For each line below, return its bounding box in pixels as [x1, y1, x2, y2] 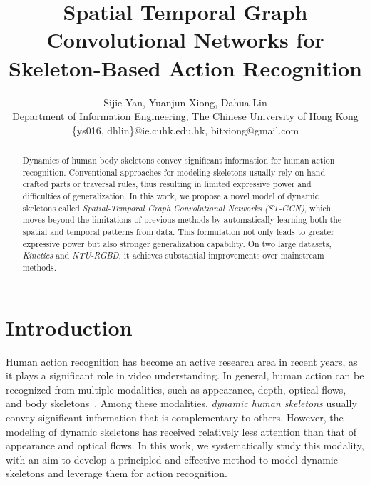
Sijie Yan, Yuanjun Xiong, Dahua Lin [103, 94, 267, 109]
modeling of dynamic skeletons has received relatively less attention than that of [6, 424, 356, 439]
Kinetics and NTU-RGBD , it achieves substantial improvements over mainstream [22, 249, 324, 261]
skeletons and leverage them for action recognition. [6, 466, 227, 481]
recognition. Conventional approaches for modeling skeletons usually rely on [22, 166, 304, 178]
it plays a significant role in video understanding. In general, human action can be [6, 368, 364, 383]
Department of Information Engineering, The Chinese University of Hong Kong [12, 109, 359, 124]
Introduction [6, 312, 133, 341]
